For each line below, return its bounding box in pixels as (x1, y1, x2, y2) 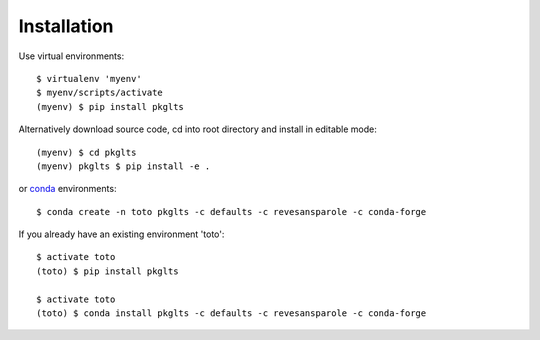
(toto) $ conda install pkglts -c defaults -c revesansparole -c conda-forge (36, 308, 427, 319)
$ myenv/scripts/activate (36, 87, 164, 99)
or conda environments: (18, 183, 117, 195)
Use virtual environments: (18, 50, 125, 62)
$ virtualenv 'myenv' (36, 73, 142, 84)
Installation (18, 15, 114, 37)
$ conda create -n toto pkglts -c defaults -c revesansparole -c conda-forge (36, 206, 427, 217)
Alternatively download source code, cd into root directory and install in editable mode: (18, 123, 377, 135)
